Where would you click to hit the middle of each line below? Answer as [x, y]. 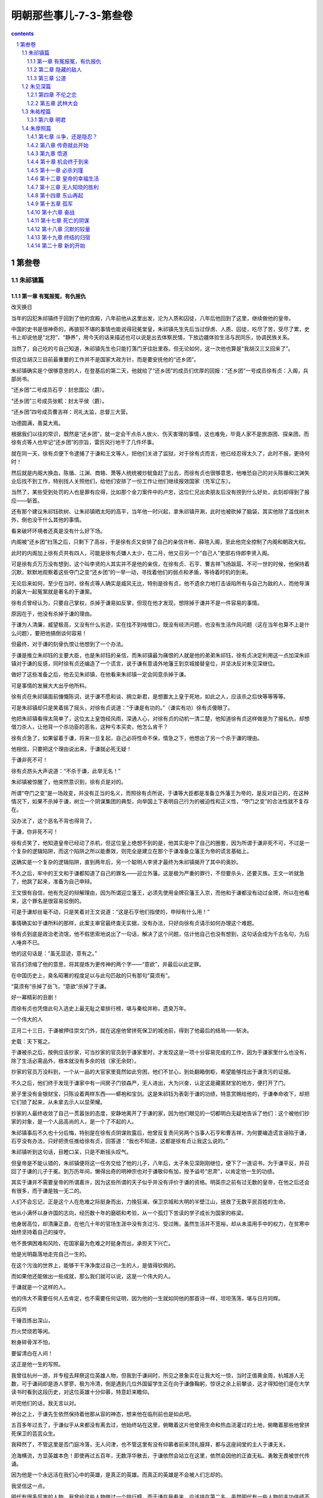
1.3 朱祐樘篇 [36, 111]
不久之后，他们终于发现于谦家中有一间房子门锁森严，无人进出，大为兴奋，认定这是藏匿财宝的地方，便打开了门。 [150, 1083]
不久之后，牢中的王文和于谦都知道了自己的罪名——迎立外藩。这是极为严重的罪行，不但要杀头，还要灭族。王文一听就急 [158, 873]
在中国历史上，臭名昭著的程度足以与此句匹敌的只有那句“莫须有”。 [92, 975]
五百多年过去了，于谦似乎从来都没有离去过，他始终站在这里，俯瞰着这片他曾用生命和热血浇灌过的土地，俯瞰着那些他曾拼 [160, 1425]
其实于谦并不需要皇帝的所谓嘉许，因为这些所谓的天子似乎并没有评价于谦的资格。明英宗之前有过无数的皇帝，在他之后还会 [160, 1182]
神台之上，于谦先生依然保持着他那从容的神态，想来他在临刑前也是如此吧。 [103, 1414]
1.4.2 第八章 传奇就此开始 [58, 145]
